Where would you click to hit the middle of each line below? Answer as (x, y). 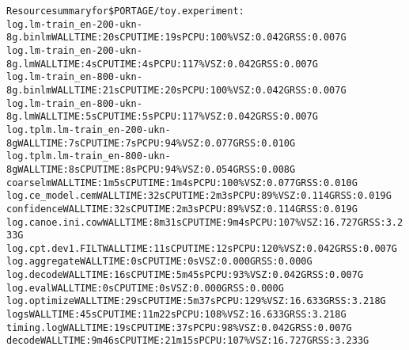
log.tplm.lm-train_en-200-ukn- (89, 129)
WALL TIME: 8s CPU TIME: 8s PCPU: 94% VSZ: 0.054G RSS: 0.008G (157, 169)
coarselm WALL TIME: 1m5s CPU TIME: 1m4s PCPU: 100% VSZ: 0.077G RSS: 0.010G (182, 183)
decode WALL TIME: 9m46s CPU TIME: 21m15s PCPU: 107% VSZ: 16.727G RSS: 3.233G (188, 341)
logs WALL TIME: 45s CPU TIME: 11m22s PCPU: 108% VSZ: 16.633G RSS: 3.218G (176, 315)
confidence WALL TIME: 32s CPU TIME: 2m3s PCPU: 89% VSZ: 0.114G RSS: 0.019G (182, 209)
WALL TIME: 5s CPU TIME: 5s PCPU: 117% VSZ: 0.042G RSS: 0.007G (176, 117)
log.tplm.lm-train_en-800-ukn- (89, 156)
